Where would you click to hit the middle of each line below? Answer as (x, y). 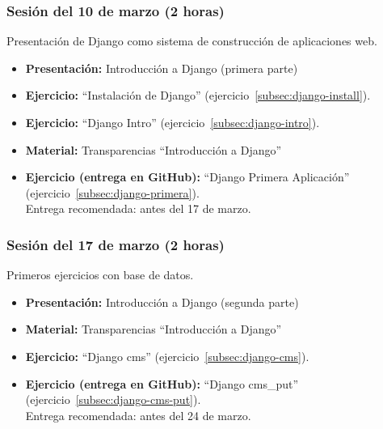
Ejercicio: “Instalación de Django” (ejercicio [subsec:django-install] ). (198, 95)
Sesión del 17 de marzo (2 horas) (116, 244)
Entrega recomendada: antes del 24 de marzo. (138, 415)
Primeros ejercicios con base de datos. (100, 275)
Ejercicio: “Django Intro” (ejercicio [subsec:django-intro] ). (173, 122)
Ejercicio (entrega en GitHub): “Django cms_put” (162, 383)
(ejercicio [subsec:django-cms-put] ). (113, 399)
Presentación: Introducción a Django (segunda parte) (162, 302)
